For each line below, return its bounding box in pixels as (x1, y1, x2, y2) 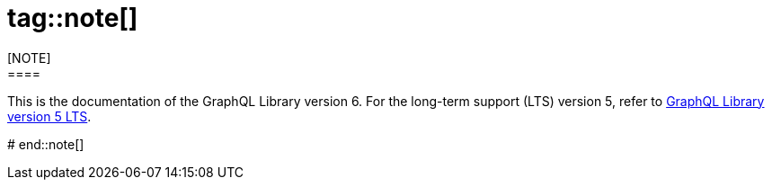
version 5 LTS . (7, 108, 92, 124)
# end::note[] (7, 136, 84, 152)
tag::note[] (7, 3, 138, 33)
